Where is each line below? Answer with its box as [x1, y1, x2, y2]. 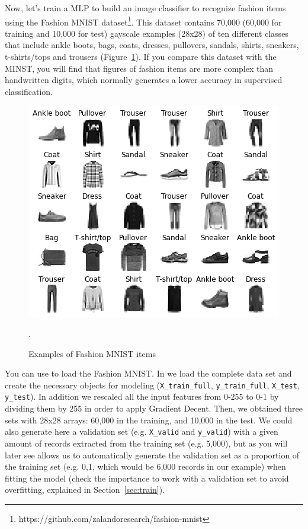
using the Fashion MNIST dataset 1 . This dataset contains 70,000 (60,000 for [5, 14, 282, 28]
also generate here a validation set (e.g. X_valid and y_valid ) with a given [5, 425, 278, 438]
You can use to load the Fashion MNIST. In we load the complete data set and [5, 367, 292, 380]
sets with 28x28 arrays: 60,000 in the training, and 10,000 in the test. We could [5, 413, 293, 426]
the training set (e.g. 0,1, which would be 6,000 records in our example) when [5, 460, 286, 473]
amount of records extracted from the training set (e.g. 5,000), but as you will [5, 436, 288, 449]
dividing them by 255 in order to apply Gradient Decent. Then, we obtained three [5, 402, 303, 415]
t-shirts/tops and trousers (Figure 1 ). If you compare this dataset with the [5, 50, 277, 63]
